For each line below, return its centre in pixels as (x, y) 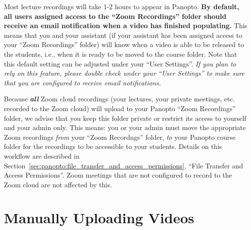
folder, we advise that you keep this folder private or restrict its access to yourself (125, 118)
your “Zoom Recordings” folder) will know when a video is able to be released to (124, 44)
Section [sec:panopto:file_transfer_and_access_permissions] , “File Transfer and (124, 165)
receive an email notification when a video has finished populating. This (126, 25)
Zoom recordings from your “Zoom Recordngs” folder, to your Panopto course (120, 137)
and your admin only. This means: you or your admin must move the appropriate (125, 127)
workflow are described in (42, 156)
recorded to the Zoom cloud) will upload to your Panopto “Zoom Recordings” (120, 108)
